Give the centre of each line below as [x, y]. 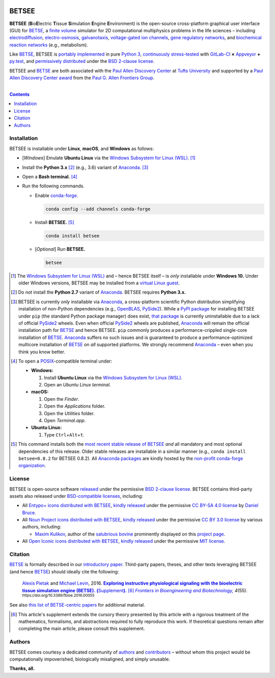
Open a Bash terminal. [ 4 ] [50, 177]
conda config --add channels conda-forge [98, 209]
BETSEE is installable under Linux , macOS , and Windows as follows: [81, 149]
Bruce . [29, 513]
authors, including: [42, 527]
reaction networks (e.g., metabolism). [49, 45]
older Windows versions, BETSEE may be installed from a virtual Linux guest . [99, 283]
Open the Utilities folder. [70, 413]
